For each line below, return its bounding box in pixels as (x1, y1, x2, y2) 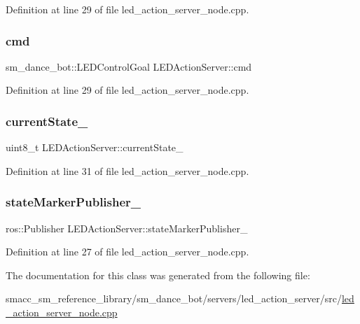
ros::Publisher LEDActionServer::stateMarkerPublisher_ (6, 220, 248, 235)
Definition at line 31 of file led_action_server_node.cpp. (6, 163, 249, 178)
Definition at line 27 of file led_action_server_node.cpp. (6, 244, 249, 259)
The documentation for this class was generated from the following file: (6, 267, 310, 282)
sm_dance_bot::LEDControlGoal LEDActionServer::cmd (6, 59, 252, 73)
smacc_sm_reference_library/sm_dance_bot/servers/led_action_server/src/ (6, 291, 342, 306)
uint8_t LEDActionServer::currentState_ (6, 140, 184, 155)
